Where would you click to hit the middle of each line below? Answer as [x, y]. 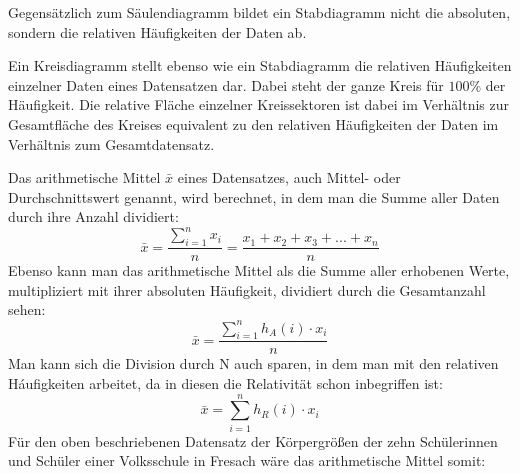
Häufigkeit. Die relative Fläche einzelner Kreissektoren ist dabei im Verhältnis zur [259, 104]
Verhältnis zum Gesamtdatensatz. [111, 143]
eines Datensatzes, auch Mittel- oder [289, 177]
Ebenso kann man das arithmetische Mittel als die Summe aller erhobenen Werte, [259, 270]
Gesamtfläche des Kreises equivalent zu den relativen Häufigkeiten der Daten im [253, 123]
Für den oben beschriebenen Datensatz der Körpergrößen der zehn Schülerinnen [253, 440]
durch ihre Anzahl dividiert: [93, 216]
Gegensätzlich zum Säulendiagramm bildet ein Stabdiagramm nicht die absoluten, [259, 12]
